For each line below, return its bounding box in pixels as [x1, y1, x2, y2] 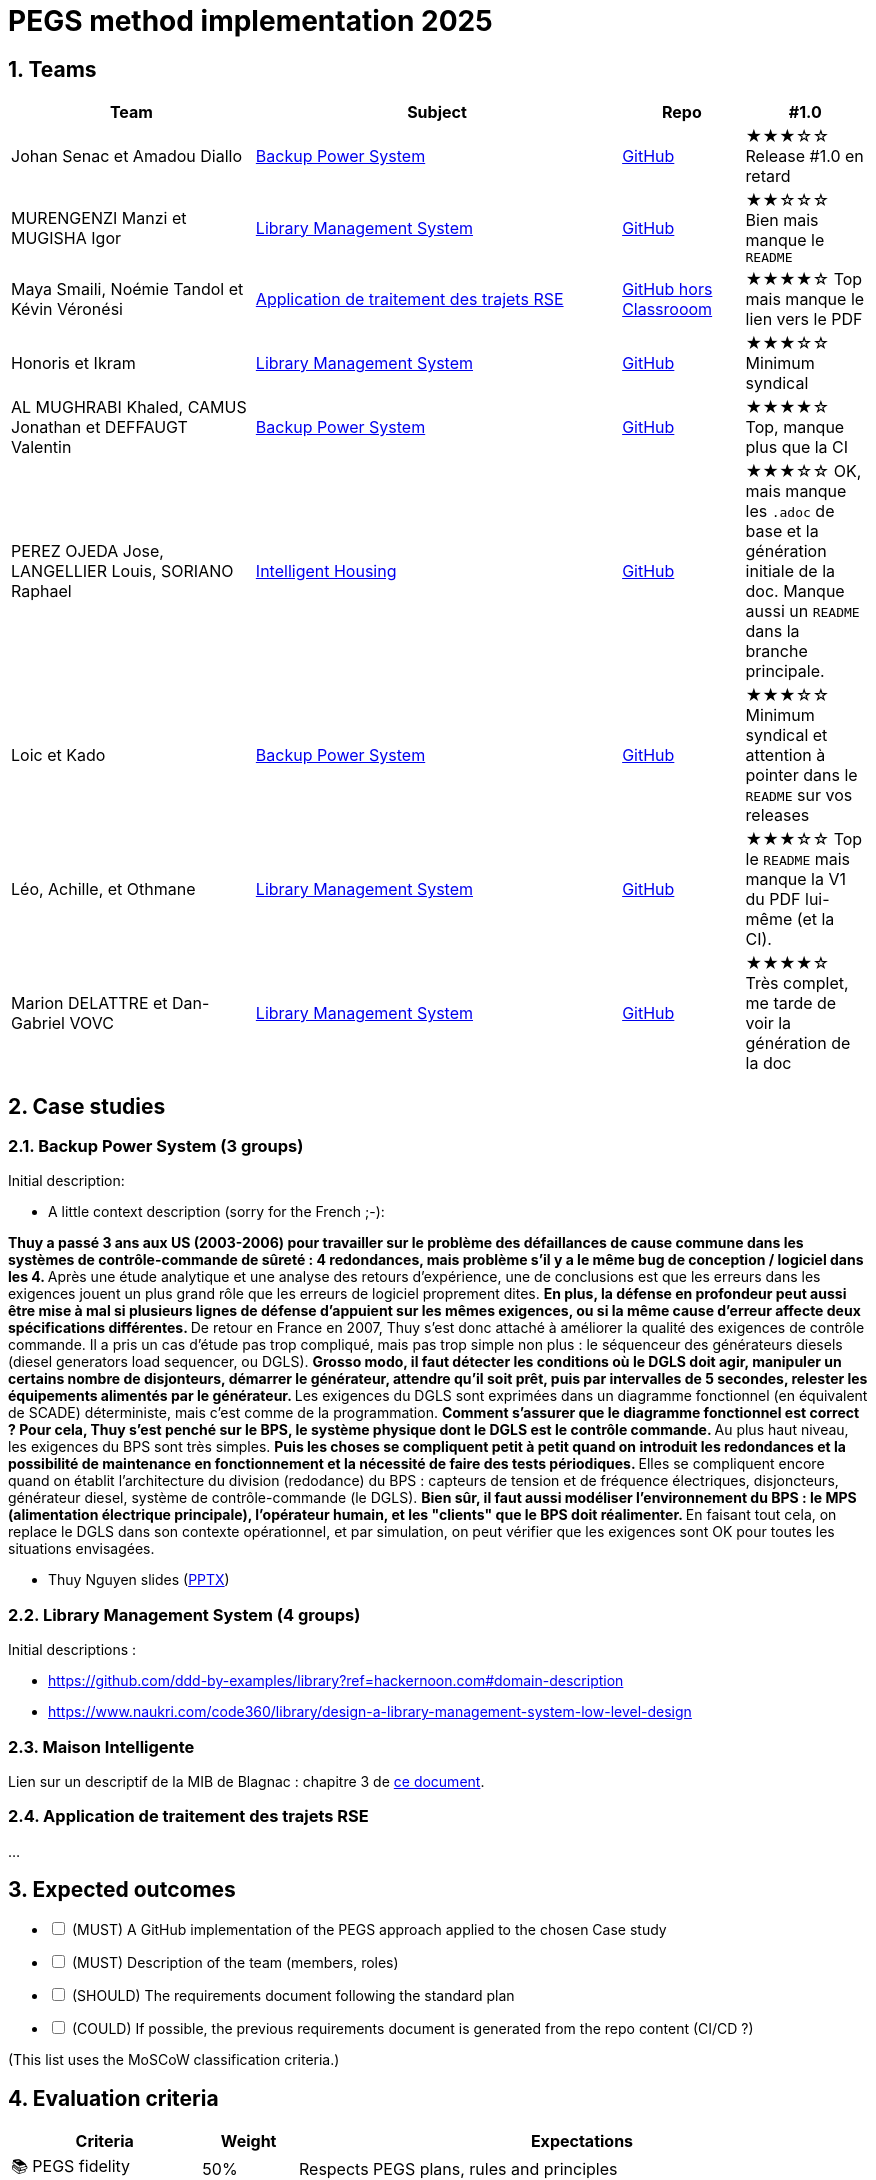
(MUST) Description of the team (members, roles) [71, 1954, 399, 1972]
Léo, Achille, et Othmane [11, 879, 196, 900]
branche [745, 641, 808, 662]
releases [745, 805, 810, 826]
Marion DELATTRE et [11, 993, 168, 1014]
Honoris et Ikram [11, 353, 136, 374]
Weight [220, 2131, 277, 2152]
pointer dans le [745, 765, 858, 786]
